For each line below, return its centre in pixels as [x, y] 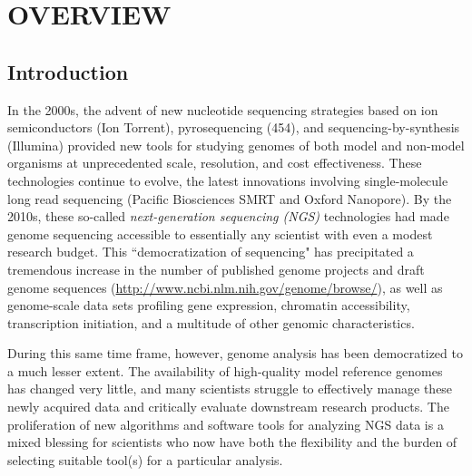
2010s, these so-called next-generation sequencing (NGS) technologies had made [228, 216]
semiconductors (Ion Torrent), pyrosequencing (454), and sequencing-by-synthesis [234, 127]
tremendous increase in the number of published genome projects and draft [216, 269]
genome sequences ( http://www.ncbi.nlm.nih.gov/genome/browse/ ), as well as [225, 287]
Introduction [68, 71]
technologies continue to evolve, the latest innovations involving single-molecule [228, 180]
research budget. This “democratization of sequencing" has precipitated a [211, 252]
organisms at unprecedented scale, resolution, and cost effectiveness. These [215, 163]
